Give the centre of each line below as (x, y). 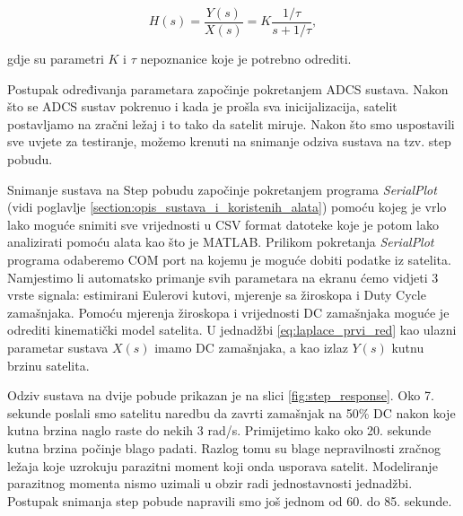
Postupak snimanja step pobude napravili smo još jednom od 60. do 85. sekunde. (230, 500)
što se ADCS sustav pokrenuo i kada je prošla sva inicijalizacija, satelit (202, 106)
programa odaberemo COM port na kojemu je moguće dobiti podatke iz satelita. (229, 259)
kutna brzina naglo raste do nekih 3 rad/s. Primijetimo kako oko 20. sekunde (219, 430)
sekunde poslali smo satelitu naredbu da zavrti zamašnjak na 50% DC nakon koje (231, 412)
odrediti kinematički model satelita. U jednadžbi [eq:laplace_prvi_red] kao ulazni (232, 330)
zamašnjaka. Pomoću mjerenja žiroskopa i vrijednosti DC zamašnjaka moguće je (228, 312)
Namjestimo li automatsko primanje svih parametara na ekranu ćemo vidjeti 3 (223, 277)
